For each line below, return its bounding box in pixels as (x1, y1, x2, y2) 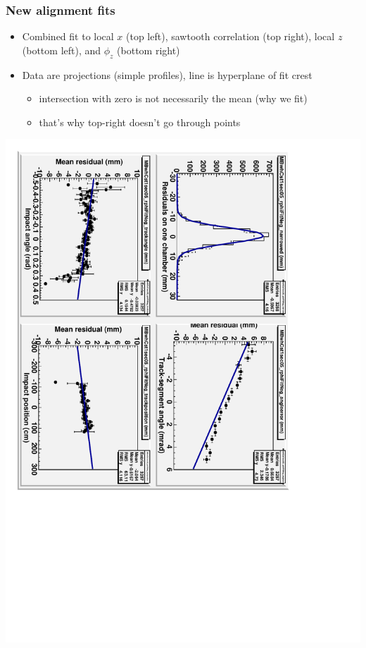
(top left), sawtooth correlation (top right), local (126, 29, 335, 44)
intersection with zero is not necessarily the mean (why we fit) (39, 91, 308, 106)
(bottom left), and (22, 42, 101, 57)
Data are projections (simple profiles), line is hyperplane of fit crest (22, 67, 313, 82)
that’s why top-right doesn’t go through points (39, 114, 241, 129)
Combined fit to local (22, 29, 114, 44)
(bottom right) (117, 42, 180, 57)
